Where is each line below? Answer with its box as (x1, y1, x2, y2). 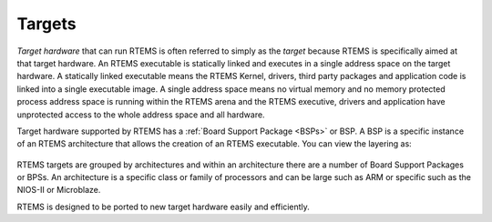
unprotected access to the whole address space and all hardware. (16, 109, 265, 120)
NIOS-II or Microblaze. (16, 185, 101, 196)
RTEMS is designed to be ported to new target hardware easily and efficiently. (16, 201, 310, 212)
